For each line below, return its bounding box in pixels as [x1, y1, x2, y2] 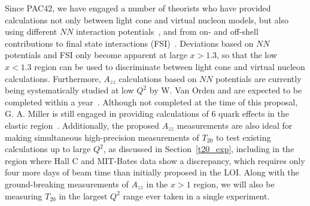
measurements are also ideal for [177, 119, 293, 131]
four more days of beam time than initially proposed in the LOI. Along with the [5, 166, 299, 178]
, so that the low [217, 49, 277, 61]
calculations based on [118, 72, 197, 84]
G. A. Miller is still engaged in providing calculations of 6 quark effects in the [5, 107, 289, 120]
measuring [5, 189, 42, 202]
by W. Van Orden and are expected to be [149, 84, 302, 96]
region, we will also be [193, 177, 275, 190]
